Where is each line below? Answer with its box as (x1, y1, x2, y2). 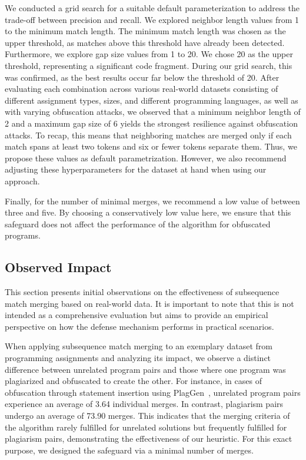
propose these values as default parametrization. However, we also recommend (5, 151, 287, 164)
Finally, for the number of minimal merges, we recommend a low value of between (5, 194, 300, 207)
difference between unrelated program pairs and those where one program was (5, 363, 286, 375)
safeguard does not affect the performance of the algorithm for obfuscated (5, 217, 271, 230)
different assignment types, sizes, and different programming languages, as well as (5, 94, 298, 106)
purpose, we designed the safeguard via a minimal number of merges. (5, 444, 254, 456)
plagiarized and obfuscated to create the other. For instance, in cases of (5, 375, 262, 387)
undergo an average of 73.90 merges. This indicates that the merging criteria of (5, 409, 290, 422)
